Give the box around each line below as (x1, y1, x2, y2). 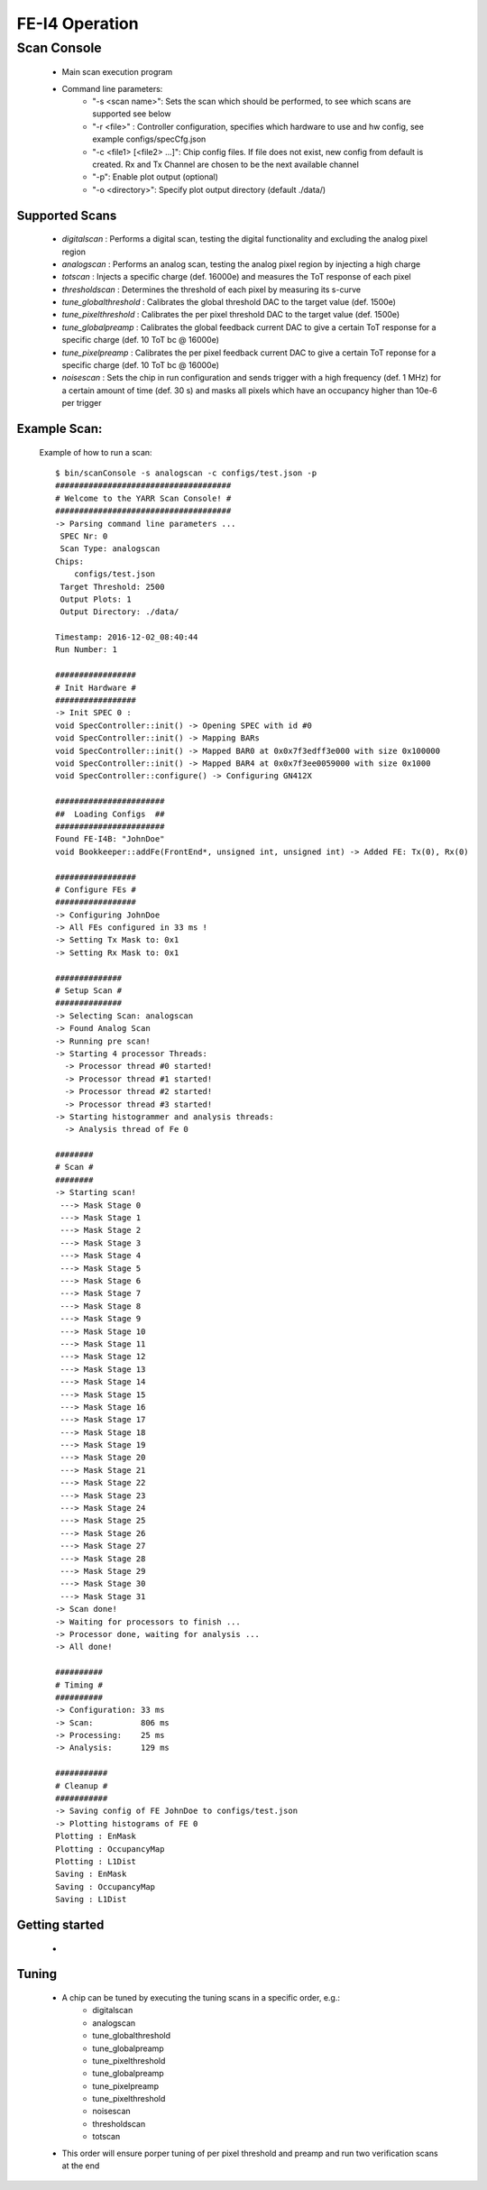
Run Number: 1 (55, 645, 117, 655)
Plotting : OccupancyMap (55, 1844, 165, 1854)
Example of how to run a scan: (39, 446, 152, 457)
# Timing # (55, 1679, 104, 1690)
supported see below (92, 108, 171, 119)
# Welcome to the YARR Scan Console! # (55, 492, 232, 503)
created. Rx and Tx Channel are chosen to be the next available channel (92, 159, 360, 170)
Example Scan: (16, 421, 103, 437)
